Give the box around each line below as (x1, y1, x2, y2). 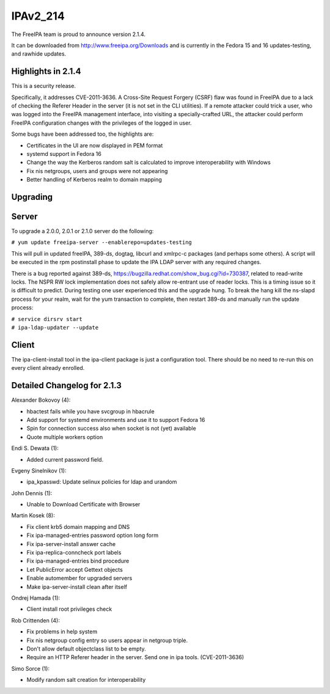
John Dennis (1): (11, 489, 53, 497)
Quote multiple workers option (26, 433, 103, 440)
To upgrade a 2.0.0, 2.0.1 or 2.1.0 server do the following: (11, 227, 154, 235)
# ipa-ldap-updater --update (11, 324, 99, 331)
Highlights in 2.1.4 (11, 66, 82, 76)
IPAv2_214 (11, 9, 65, 23)
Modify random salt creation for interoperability (26, 676, 146, 684)
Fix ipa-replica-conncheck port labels (26, 549, 122, 556)
